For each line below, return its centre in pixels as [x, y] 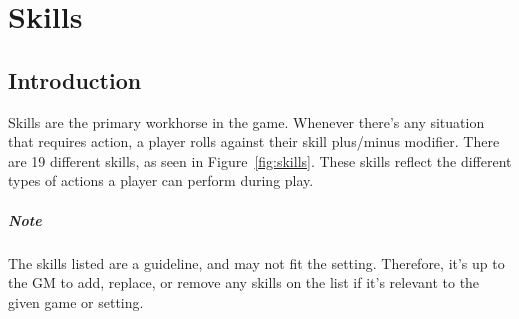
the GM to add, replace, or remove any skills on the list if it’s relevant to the [244, 282]
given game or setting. [76, 301]
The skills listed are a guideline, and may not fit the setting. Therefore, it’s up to [256, 262]
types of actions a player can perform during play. [161, 180]
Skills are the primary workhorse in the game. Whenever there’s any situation [246, 121]
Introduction [75, 79]
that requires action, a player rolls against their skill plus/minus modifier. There [254, 141]
